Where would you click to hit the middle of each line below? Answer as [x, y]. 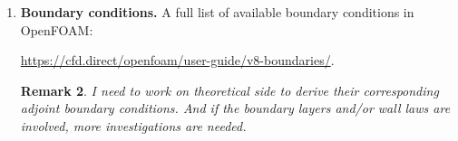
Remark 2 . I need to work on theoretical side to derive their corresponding [229, 90]
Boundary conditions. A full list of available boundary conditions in [217, 12]
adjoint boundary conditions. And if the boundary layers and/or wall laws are [235, 108]
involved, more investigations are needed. [133, 125]
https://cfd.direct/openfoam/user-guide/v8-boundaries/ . [177, 60]
